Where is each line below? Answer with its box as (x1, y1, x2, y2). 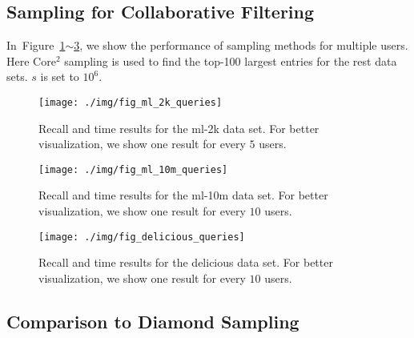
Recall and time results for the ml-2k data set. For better (38, 119, 320, 136)
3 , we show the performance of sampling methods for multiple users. (74, 37, 408, 54)
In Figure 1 (6, 37, 66, 54)
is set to (40, 68, 79, 85)
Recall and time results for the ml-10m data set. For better (38, 187, 328, 203)
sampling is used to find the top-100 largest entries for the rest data (64, 52, 397, 69)
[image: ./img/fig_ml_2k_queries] (38, 96, 223, 108)
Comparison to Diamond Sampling (6, 308, 299, 333)
